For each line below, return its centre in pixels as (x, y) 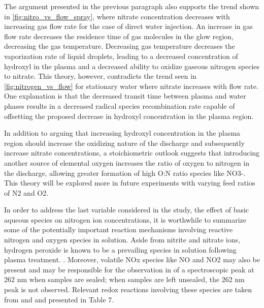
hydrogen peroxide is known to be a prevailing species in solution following (120, 249)
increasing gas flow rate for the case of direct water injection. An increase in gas (128, 26)
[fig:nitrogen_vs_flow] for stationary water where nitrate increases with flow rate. (131, 86)
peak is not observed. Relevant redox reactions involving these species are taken (128, 289)
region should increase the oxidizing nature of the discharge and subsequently (124, 143)
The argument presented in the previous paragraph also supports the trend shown (132, 6)
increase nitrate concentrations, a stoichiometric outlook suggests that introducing (132, 153)
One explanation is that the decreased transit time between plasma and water (125, 96)
